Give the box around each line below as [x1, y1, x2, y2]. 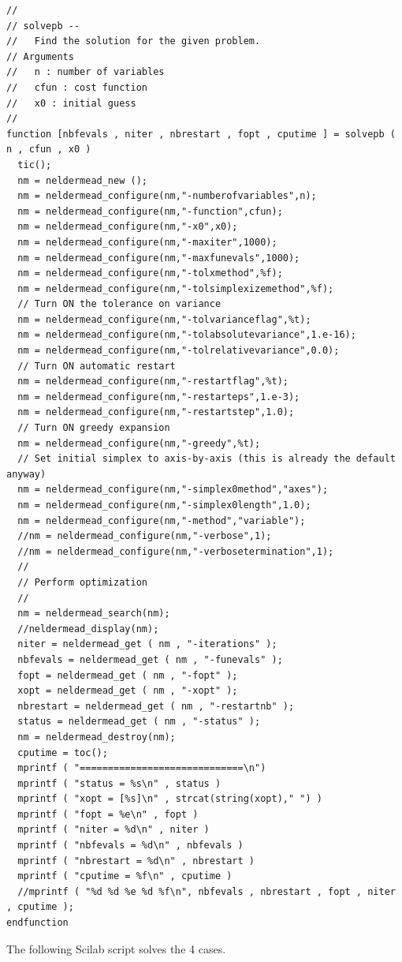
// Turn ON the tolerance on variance [17, 298, 221, 310]
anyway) [6, 468, 47, 480]
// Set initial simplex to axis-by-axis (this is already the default [17, 453, 396, 465]
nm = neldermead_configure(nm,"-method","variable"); [17, 515, 306, 526]
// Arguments [6, 51, 74, 62]
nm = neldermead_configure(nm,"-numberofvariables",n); [17, 190, 317, 202]
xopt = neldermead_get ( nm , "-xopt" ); [17, 685, 238, 697]
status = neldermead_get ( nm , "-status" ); [17, 716, 261, 728]
